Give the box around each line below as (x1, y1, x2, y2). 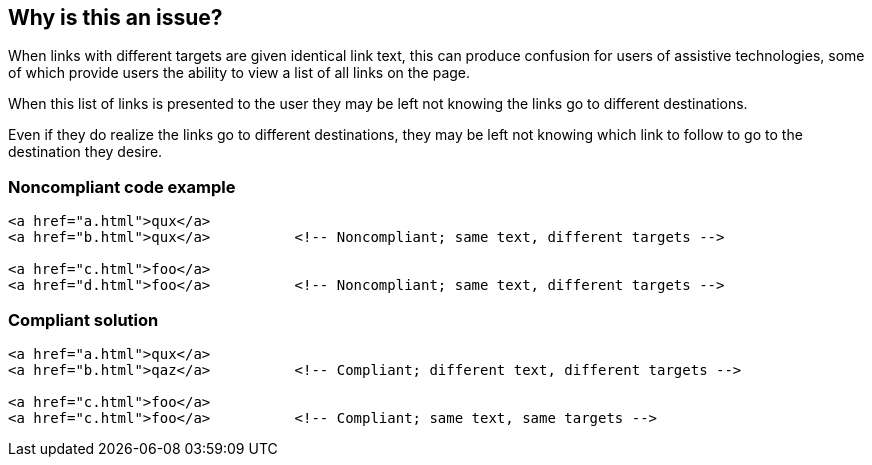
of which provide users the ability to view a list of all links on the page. (8, 64, 471, 82)
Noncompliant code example (8, 176, 236, 197)
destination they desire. (8, 143, 163, 161)
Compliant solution (8, 309, 159, 330)
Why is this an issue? (8, 5, 223, 30)
